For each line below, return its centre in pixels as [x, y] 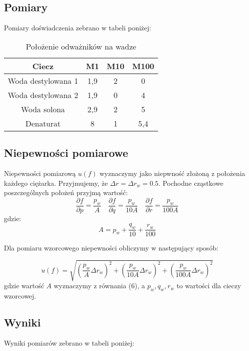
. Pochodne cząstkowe [191, 183]
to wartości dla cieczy [209, 286]
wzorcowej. [20, 296]
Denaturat [43, 123]
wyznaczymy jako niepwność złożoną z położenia [172, 173]
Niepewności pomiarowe [66, 153]
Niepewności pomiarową [40, 173]
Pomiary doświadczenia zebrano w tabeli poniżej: [78, 28]
